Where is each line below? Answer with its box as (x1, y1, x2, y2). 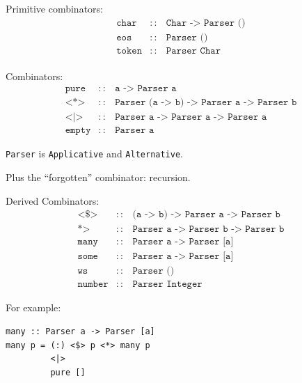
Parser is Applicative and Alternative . (6, 146, 183, 161)
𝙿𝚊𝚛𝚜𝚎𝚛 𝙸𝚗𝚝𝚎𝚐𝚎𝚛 (132, 279, 202, 290)
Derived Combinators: (6, 193, 100, 208)
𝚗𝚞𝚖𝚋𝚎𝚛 (77, 279, 109, 290)
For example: (6, 300, 61, 315)
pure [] (50, 367, 86, 377)
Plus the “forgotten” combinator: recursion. (6, 170, 191, 185)
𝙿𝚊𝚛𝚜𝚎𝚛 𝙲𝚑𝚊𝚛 (166, 45, 221, 56)
